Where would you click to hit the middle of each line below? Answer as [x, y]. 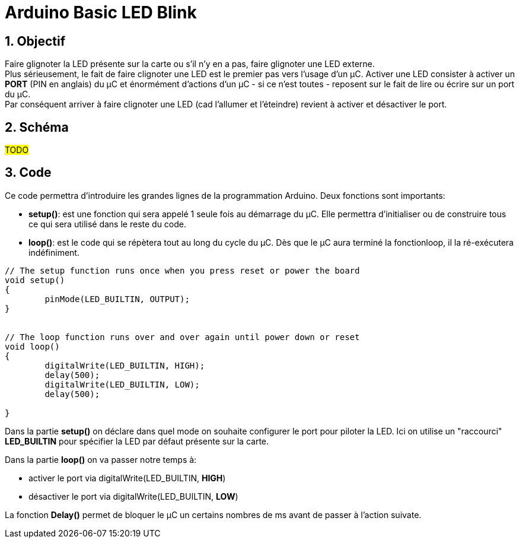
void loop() [32, 346]
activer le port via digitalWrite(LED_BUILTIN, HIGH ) [127, 478]
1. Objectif [35, 41]
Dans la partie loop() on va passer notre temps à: [101, 459]
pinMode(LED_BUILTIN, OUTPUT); [117, 299]
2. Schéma [37, 127]
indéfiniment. [54, 252]
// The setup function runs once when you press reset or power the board [182, 270]
